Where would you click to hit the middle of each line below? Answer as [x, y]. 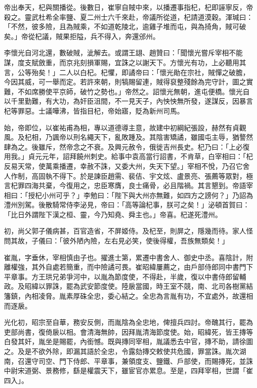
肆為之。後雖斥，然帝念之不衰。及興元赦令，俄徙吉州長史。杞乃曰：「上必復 [127, 146]
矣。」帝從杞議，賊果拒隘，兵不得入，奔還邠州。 [82, 36]
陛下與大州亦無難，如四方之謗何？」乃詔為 [184, 195]
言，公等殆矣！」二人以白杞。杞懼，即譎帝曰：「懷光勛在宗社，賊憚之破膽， [127, 72]
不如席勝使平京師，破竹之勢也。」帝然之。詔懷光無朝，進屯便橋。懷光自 [133, 91]
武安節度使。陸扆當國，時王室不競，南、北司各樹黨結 [166, 286]
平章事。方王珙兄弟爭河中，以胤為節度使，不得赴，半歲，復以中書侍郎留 [122, 276]
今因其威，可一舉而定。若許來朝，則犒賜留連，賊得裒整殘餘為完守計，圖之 [125, 82]
